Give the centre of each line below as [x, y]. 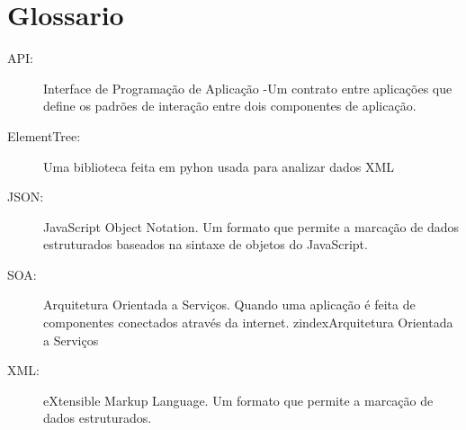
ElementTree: [44, 135]
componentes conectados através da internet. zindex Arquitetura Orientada [248, 322]
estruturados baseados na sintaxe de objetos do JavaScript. [206, 244]
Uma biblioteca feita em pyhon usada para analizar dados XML [219, 166]
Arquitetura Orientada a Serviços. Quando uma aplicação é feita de [229, 305]
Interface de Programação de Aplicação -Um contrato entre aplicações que [248, 88]
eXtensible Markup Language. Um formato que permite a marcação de [238, 400]
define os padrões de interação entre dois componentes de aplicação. [230, 106]
